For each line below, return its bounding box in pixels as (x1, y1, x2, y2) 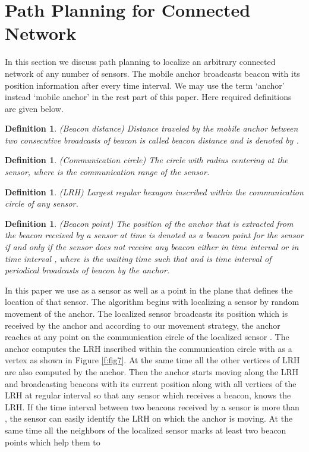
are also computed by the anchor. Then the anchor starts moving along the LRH (5, 365, 299, 378)
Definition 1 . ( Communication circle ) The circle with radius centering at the (5, 154, 288, 166)
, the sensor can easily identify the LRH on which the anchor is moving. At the (5, 412, 293, 425)
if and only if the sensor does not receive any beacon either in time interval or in (5, 241, 299, 253)
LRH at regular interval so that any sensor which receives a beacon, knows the (5, 389, 291, 401)
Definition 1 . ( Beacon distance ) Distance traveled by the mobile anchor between (5, 122, 298, 135)
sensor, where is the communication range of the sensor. (5, 166, 210, 178)
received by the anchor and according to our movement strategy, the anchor (5, 319, 280, 331)
